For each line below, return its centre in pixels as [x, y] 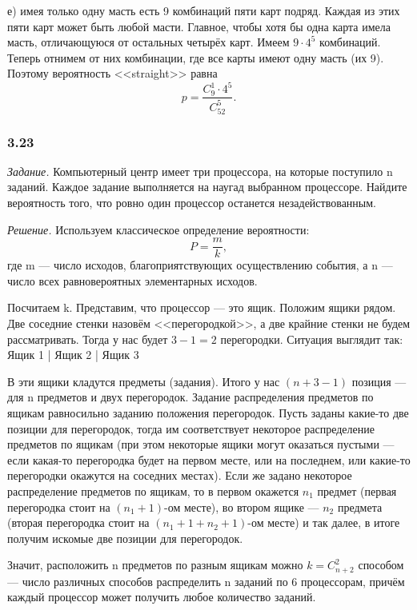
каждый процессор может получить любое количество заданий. [162, 597]
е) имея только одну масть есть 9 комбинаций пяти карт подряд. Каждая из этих [204, 10]
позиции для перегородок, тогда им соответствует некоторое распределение [191, 428]
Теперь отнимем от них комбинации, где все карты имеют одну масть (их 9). [196, 57]
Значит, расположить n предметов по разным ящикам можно [155, 565]
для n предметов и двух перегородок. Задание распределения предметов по [190, 397]
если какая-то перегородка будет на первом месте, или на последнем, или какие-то [209, 459]
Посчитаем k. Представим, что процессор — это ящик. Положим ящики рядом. [202, 307]
